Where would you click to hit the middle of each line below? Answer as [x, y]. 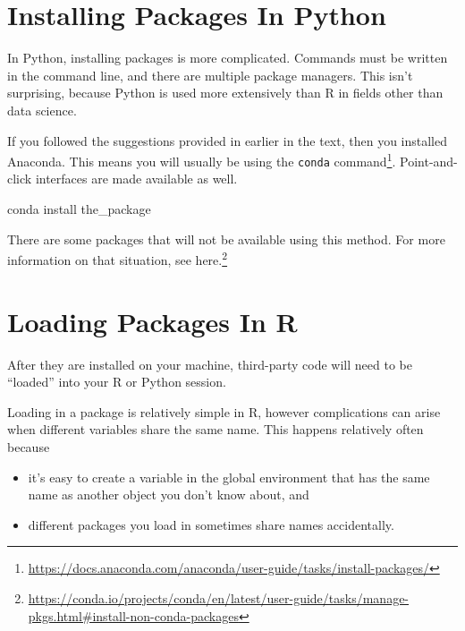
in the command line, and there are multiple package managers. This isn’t [210, 75]
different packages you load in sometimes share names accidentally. [211, 524]
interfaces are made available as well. [136, 179]
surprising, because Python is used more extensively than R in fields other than [225, 93]
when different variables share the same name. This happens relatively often [216, 429]
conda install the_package [79, 209]
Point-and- [429, 161]
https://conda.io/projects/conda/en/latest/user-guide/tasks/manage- [219, 597]
